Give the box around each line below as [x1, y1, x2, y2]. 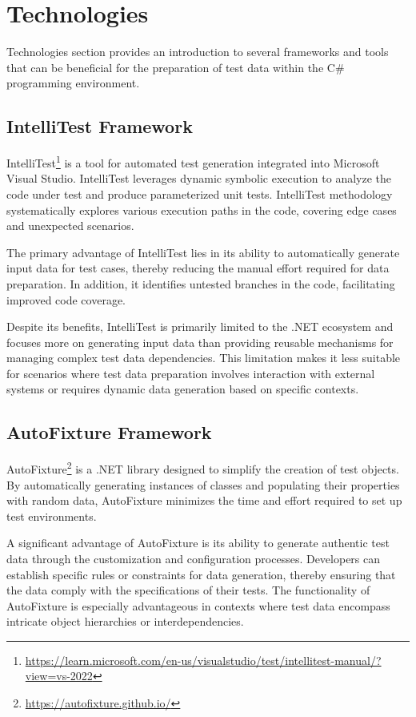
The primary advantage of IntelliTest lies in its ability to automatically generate [6, 244, 400, 260]
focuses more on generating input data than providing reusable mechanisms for [6, 333, 394, 350]
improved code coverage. [6, 291, 126, 308]
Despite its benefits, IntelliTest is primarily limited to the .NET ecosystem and [6, 318, 394, 335]
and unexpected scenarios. [6, 217, 134, 234]
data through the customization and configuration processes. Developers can [6, 550, 381, 566]
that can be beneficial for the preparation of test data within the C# [6, 58, 345, 75]
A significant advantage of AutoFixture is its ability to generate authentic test [6, 534, 390, 551]
